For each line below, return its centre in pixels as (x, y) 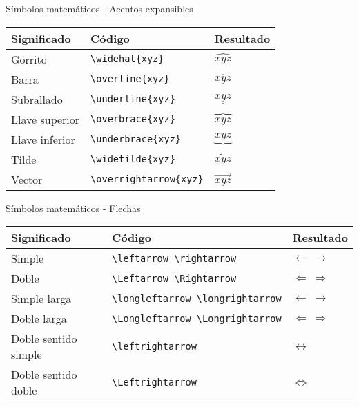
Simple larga (41, 299)
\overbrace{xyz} (133, 119)
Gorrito (29, 59)
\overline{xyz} (130, 79)
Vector (27, 179)
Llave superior (46, 119)
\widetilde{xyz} (133, 159)
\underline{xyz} (133, 99)
